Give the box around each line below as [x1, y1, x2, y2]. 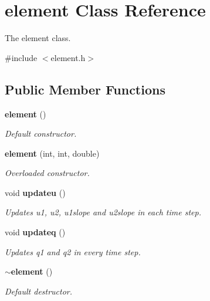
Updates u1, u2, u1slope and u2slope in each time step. [5, 206, 201, 218]
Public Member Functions [5, 80, 165, 98]
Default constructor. [5, 127, 77, 140]
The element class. [5, 32, 71, 44]
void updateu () [5, 186, 66, 198]
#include [5, 51, 38, 63]
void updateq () [5, 226, 66, 238]
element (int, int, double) [5, 147, 100, 159]
